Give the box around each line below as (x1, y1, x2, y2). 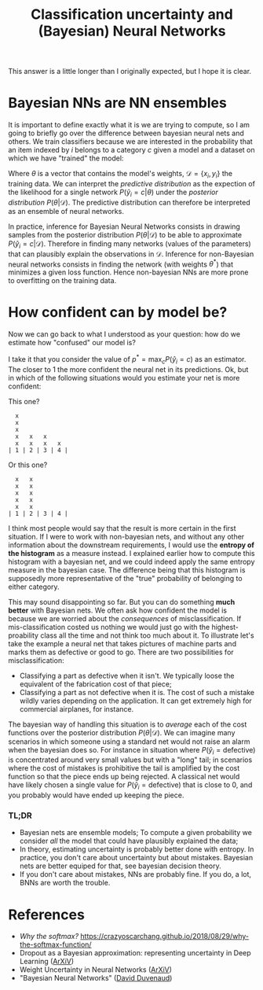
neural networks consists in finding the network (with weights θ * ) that (8, 258, 234, 269)
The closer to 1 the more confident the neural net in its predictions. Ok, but (8, 364, 249, 374)
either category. (8, 582, 60, 591)
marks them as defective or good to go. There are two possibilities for (8, 647, 234, 657)
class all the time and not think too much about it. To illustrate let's (40, 631, 254, 640)
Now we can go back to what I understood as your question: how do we (8, 329, 241, 339)
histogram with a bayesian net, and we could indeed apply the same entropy (8, 557, 255, 566)
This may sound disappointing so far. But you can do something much (8, 597, 236, 606)
